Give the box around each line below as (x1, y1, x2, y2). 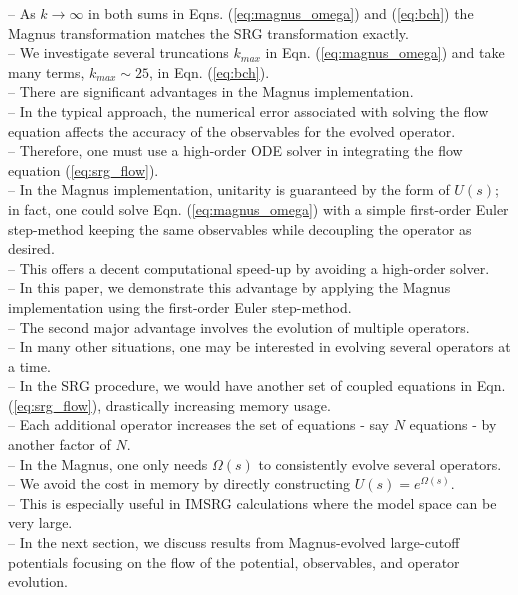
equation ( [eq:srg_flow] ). (8, 159, 159, 180)
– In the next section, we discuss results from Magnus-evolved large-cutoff (8, 532, 460, 553)
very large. (8, 512, 73, 533)
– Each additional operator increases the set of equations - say (8, 414, 390, 435)
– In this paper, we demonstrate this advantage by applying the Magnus (8, 277, 451, 298)
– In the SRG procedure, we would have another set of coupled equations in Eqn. (8, 375, 506, 396)
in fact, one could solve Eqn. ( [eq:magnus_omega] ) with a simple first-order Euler (8, 198, 509, 219)
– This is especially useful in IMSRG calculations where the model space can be (8, 492, 497, 513)
